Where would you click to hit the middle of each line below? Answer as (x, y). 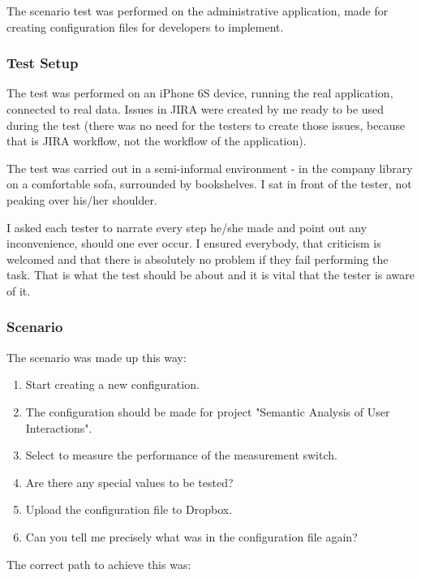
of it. (19, 290)
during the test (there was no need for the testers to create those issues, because (206, 125)
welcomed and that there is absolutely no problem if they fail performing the (198, 259)
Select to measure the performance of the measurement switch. (181, 455)
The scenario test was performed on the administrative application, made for (198, 11)
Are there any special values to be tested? (129, 482)
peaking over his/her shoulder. (82, 199)
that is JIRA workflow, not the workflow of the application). (157, 141)
